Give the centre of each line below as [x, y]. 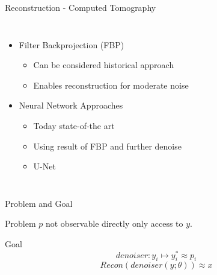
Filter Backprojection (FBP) [72, 44]
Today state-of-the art [74, 125]
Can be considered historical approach [104, 65]
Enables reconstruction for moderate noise [111, 85]
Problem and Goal [39, 203]
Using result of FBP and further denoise [107, 146]
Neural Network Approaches [71, 105]
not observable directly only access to [114, 223]
